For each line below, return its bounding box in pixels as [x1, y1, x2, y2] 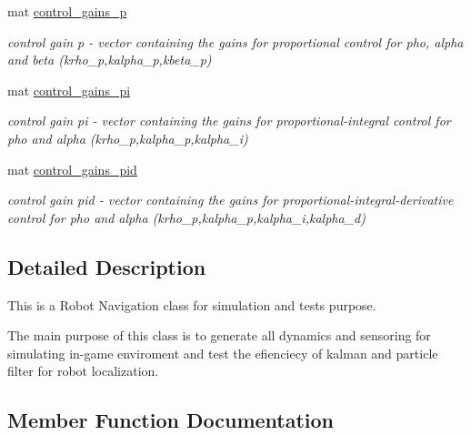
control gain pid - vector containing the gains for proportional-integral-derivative [7, 190, 454, 209]
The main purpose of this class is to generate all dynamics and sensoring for [7, 326, 431, 345]
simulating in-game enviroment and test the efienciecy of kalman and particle [7, 343, 438, 362]
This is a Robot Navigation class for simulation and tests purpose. [7, 295, 376, 314]
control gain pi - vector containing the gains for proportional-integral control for [7, 111, 451, 130]
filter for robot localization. [7, 361, 159, 380]
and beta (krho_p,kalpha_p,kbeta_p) [7, 50, 212, 69]
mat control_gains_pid [7, 159, 137, 178]
